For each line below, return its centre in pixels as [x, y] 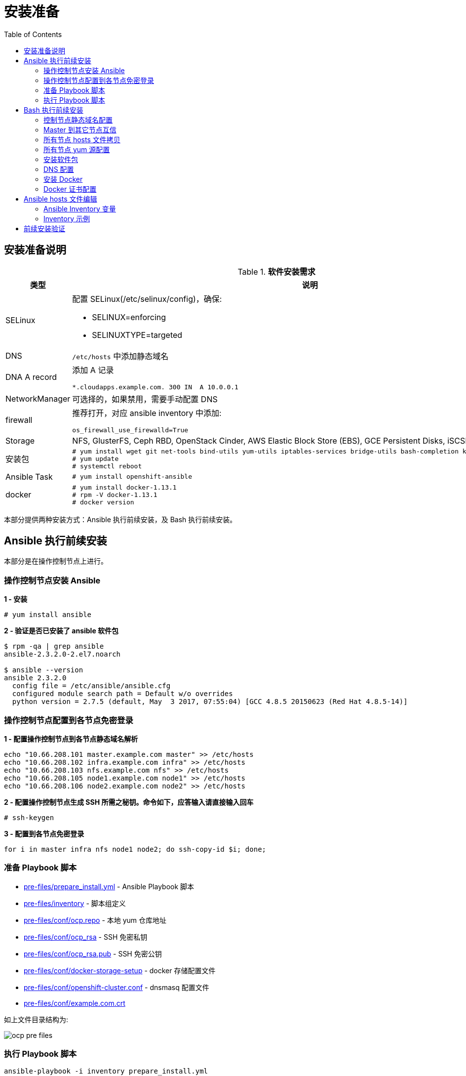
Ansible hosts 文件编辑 [60, 199]
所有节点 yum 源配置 [77, 149]
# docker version [103, 502]
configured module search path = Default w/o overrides [122, 694]
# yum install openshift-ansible [132, 477]
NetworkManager [38, 398]
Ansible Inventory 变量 [80, 208]
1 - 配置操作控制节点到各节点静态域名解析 [71, 739]
